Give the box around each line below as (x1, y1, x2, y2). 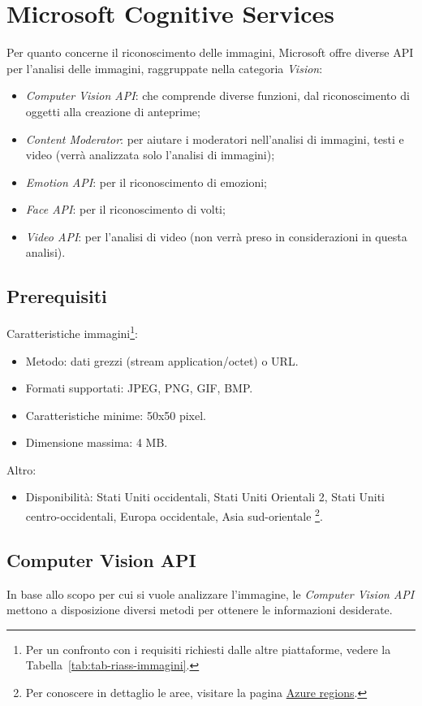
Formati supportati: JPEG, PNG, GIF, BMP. (25, 379, 253, 396)
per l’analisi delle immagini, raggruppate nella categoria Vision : (6, 59, 323, 76)
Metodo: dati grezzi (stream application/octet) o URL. (25, 352, 299, 369)
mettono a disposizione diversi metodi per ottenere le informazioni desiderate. (6, 601, 393, 618)
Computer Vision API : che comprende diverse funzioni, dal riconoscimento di (25, 87, 410, 104)
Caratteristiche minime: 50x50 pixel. (25, 406, 207, 423)
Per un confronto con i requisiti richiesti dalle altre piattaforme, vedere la (25, 640, 391, 657)
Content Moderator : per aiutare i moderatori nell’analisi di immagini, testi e (25, 130, 404, 147)
